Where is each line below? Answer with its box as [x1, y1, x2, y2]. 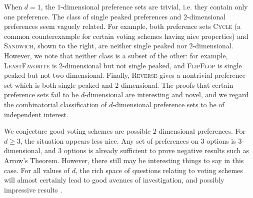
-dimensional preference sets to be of [112, 99, 224, 109]
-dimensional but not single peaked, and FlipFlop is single [62, 60, 242, 70]
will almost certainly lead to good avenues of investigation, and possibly [4, 175, 224, 185]
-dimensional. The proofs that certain [118, 79, 233, 90]
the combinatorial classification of [4, 99, 107, 109]
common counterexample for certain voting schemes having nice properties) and [4, 30, 248, 41]
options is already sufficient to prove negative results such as [63, 145, 249, 156]
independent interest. [4, 109, 68, 119]
